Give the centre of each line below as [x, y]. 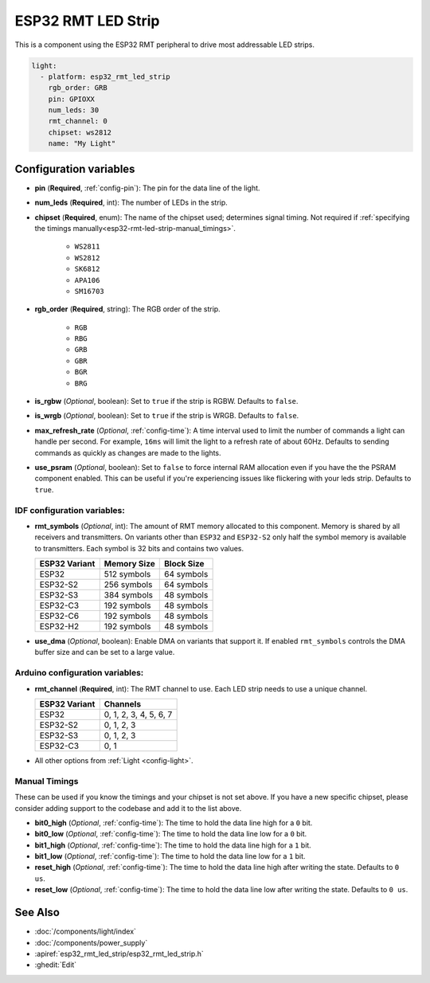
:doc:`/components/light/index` [86, 931]
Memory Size [129, 564]
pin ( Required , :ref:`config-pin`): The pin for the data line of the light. [147, 188]
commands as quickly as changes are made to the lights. [128, 452]
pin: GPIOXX [72, 99]
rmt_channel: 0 [78, 121]
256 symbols [128, 585]
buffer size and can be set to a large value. [105, 652]
